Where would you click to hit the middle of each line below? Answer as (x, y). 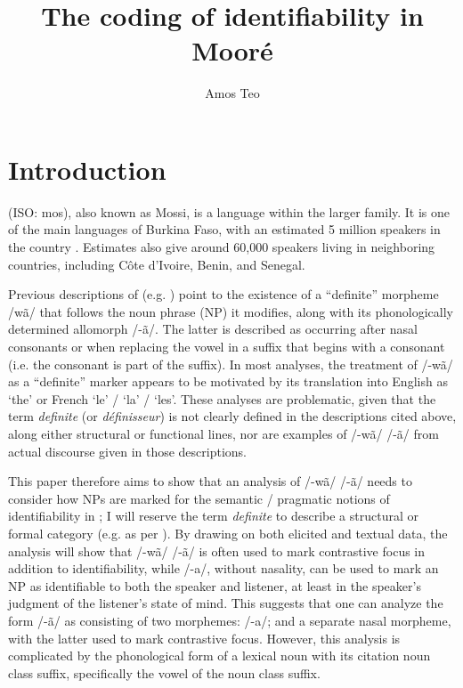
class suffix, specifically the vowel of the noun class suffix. (164, 672)
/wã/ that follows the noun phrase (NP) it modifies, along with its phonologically (231, 311)
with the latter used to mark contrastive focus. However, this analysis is (204, 638)
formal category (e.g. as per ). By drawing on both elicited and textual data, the (228, 533)
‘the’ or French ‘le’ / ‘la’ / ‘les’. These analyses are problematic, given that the (222, 398)
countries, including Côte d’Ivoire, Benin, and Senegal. (157, 264)
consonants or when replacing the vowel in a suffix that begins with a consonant (227, 346)
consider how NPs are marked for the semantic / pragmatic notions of (199, 498)
